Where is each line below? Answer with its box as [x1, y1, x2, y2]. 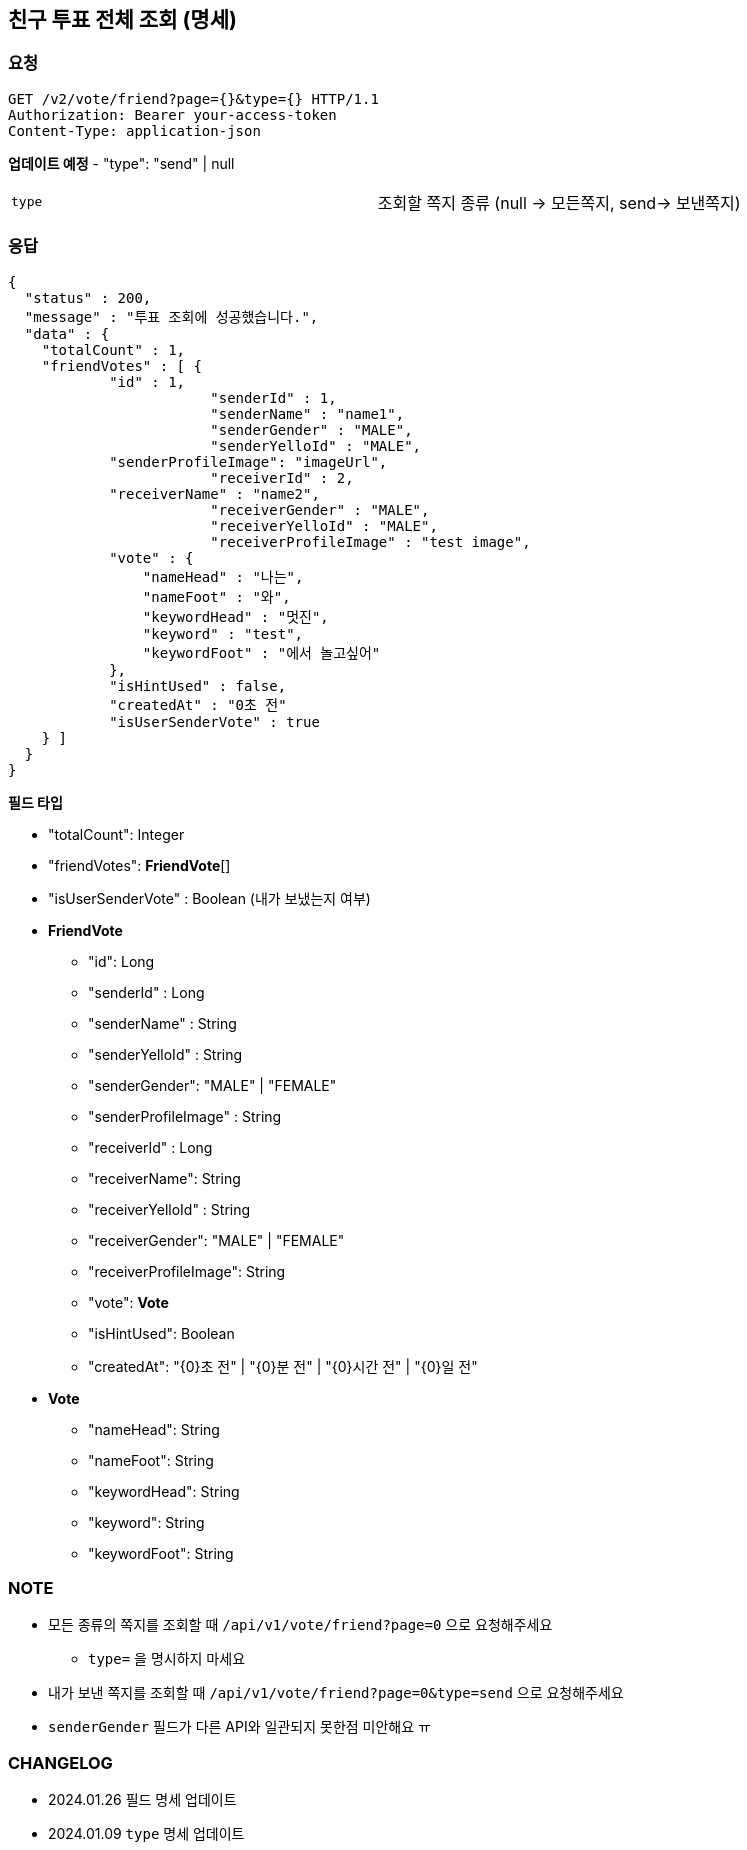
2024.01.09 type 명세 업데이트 [48, 1825, 245, 1843]
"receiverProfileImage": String [88, 1262, 286, 1280]
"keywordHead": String [88, 1482, 240, 1500]
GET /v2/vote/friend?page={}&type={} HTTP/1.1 [8, 90, 379, 107]
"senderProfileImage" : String [88, 1107, 282, 1125]
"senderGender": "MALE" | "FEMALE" [88, 1076, 337, 1094]
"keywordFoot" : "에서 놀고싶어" [142, 644, 381, 661]
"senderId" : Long [88, 983, 205, 1001]
